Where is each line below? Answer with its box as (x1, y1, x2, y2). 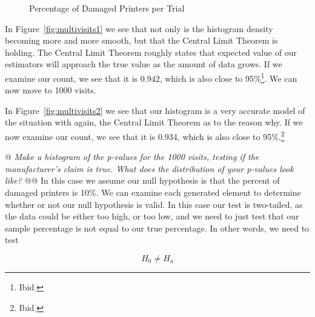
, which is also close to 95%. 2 (177, 128, 285, 142)
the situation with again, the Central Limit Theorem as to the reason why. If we (5, 116, 303, 128)
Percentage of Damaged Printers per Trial (29, 2, 185, 14)
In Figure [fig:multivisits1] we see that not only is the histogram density (5, 22, 273, 35)
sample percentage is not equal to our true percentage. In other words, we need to (5, 221, 310, 234)
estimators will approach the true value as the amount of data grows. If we (5, 58, 282, 70)
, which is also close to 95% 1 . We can (159, 70, 297, 84)
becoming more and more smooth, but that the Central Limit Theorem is (5, 34, 278, 47)
